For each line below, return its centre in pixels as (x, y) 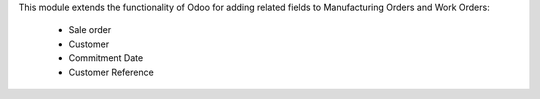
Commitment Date (106, 58)
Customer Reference (111, 72)
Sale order (90, 30)
